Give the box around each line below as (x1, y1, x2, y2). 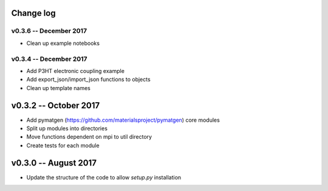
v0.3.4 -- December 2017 (11, 55, 87, 63)
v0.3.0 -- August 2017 (11, 158, 97, 168)
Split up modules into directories (26, 125, 108, 132)
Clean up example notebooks (26, 40, 100, 47)
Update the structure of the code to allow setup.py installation (26, 173, 182, 181)
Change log (11, 8, 56, 18)
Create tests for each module (26, 142, 100, 149)
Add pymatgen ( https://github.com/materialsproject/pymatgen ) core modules (26, 116, 220, 123)
